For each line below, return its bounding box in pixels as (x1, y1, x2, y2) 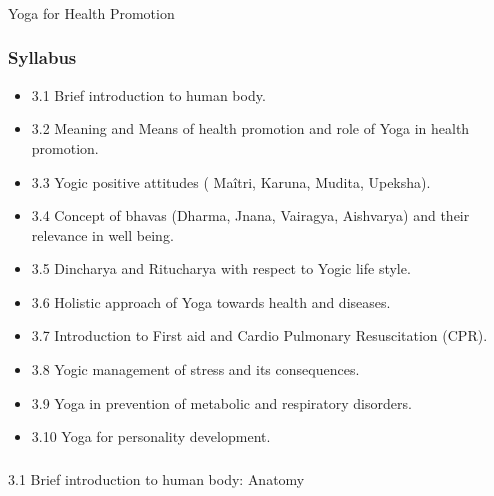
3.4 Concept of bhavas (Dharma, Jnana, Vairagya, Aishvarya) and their (31, 205, 470, 226)
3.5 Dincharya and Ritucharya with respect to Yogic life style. (31, 258, 411, 279)
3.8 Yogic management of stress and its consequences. (31, 359, 360, 380)
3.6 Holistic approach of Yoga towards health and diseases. (31, 291, 391, 312)
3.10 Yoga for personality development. (31, 426, 271, 447)
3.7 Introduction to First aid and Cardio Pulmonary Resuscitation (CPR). (31, 325, 488, 346)
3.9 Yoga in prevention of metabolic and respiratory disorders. (31, 392, 412, 413)
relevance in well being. (31, 224, 174, 245)
